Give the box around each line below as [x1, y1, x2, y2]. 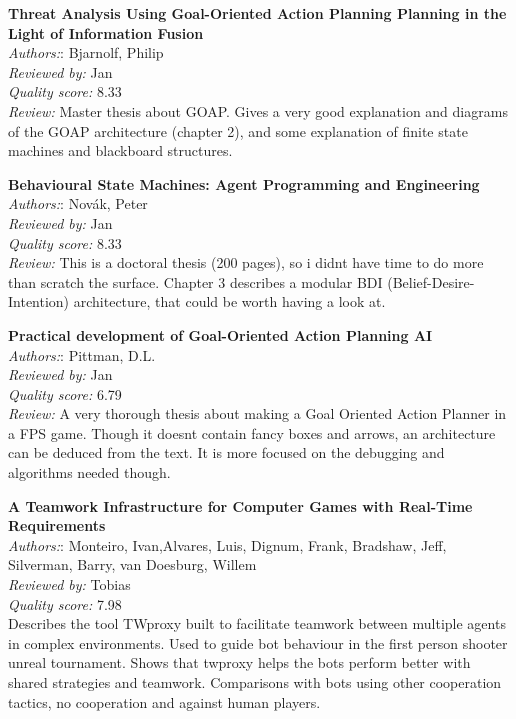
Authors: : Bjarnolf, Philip [8, 42, 164, 63]
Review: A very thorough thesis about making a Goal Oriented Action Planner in [8, 403, 507, 424]
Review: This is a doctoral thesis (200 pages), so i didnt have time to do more [8, 252, 484, 273]
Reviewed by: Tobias [8, 574, 131, 595]
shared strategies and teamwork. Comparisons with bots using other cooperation [8, 672, 502, 692]
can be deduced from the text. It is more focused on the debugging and [8, 442, 445, 463]
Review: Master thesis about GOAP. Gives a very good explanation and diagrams [8, 100, 508, 121]
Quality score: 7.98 [8, 593, 122, 614]
